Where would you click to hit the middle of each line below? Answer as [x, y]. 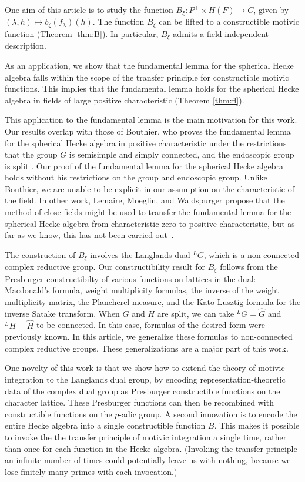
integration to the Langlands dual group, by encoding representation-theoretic [145, 379]
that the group [31, 154]
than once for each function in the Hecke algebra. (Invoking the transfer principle [151, 448]
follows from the [249, 267]
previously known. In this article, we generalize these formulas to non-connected [149, 337]
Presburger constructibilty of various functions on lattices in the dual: [130, 278]
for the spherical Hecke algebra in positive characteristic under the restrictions [146, 143]
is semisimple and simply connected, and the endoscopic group [182, 154]
